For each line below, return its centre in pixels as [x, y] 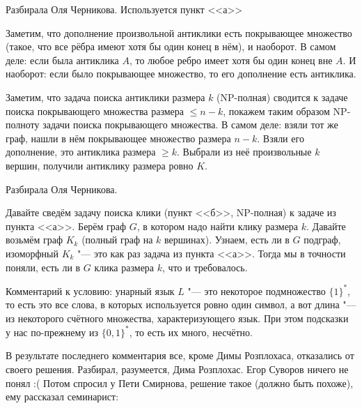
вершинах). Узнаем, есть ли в [227, 240]
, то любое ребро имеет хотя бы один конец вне [231, 60]
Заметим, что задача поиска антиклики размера [105, 97]
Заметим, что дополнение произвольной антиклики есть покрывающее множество [179, 32]
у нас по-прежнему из [52, 332]
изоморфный [32, 253]
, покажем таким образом [276, 111]
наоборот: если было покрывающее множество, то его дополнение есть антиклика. [181, 74]
